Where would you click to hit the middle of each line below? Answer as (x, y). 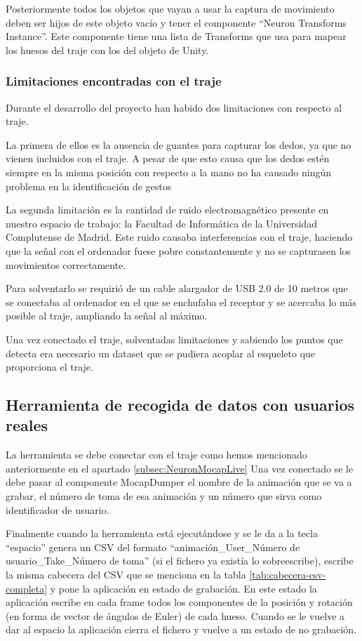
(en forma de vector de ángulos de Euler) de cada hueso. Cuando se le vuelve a (175, 615)
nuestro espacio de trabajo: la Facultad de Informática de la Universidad (161, 223)
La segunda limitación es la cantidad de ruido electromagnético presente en (167, 210)
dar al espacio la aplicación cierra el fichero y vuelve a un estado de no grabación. (181, 629)
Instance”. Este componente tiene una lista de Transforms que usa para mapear (176, 36)
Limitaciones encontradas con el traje (114, 81)
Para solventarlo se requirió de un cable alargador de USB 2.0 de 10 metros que (177, 288)
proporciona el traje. (49, 367)
